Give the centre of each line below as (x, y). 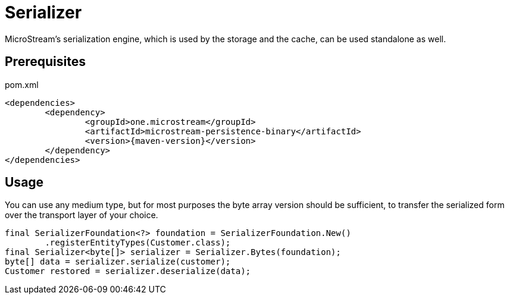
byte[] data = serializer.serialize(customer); (118, 262)
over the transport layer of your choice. (82, 215)
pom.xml (22, 84)
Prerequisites (45, 62)
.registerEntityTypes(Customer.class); (138, 243)
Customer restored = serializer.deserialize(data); (128, 271)
